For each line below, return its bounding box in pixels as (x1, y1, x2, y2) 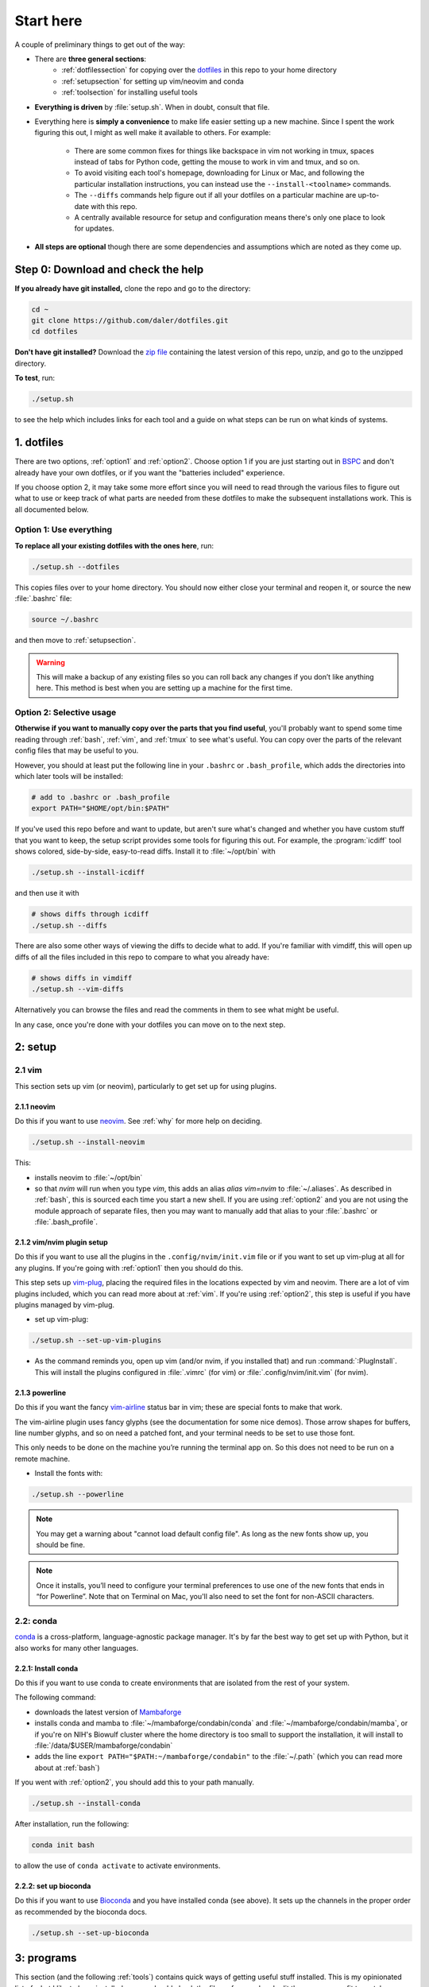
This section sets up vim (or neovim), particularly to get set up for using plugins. (14, 1081, 277, 1090)
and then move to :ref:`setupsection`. (14, 636, 137, 645)
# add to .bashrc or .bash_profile (31, 793, 170, 802)
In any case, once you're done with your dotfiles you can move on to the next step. (14, 1020, 286, 1029)
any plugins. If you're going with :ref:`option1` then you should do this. (14, 1263, 244, 1272)
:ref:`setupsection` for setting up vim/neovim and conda (61, 76, 244, 86)
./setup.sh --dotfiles (31, 562, 120, 571)
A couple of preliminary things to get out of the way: (14, 40, 186, 49)
